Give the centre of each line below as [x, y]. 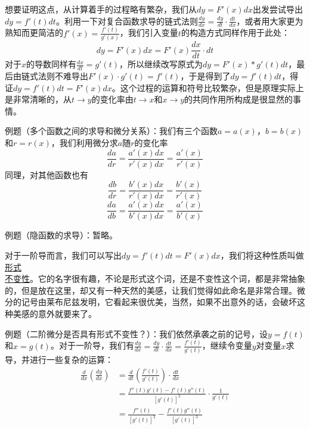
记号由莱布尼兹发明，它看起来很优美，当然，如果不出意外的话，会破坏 [159, 302]
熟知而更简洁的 [34, 32]
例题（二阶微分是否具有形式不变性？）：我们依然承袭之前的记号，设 [136, 333]
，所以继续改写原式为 [161, 64]
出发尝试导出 [278, 9]
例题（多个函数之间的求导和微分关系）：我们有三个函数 [111, 131]
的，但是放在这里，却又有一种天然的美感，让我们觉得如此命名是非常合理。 [151, 290]
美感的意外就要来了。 [55, 313]
